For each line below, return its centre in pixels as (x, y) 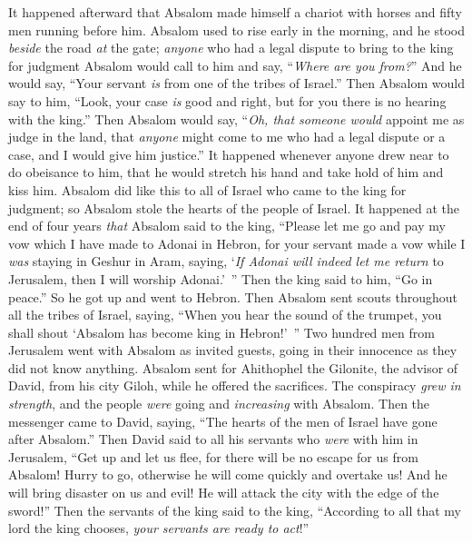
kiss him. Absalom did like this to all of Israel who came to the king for (207, 189)
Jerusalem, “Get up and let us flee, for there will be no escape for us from (213, 456)
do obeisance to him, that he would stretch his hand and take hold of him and (226, 172)
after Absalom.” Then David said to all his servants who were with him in (213, 439)
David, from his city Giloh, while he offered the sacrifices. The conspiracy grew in (235, 385)
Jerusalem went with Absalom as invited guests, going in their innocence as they (233, 350)
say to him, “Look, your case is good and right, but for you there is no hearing (227, 100)
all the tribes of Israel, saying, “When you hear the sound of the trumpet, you (225, 315)
